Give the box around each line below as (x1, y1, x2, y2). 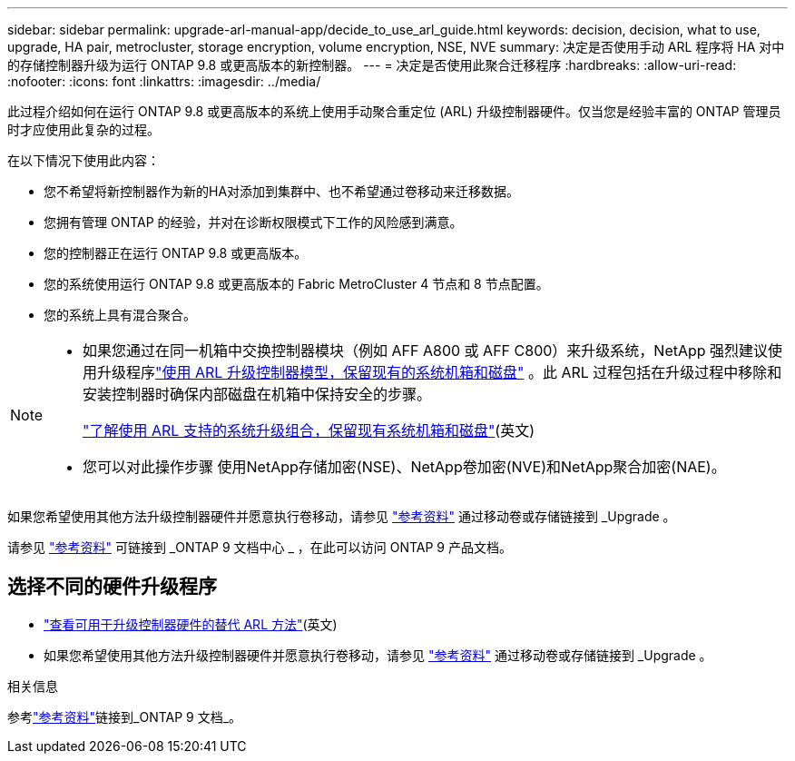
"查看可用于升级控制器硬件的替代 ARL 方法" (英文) (44, 616, 338, 632)
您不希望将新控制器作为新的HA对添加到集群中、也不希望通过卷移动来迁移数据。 (44, 183, 520, 199)
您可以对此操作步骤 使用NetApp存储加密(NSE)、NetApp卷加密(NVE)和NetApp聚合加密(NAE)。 (83, 458, 726, 476)
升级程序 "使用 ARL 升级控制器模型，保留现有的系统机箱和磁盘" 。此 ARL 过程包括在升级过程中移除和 (97, 363, 782, 381)
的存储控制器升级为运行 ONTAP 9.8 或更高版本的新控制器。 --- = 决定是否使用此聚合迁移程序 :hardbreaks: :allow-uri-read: (7, 57, 737, 73)
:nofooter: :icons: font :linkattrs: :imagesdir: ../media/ (7, 74, 321, 89)
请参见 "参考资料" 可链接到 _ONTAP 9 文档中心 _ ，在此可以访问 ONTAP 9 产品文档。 (7, 539, 512, 555)
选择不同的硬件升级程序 (7, 575, 217, 598)
